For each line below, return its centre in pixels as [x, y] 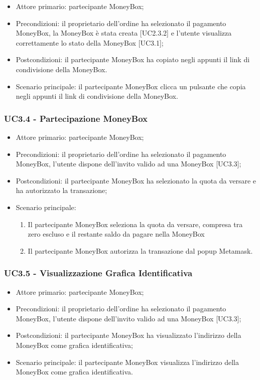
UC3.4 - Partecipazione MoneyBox [76, 118]
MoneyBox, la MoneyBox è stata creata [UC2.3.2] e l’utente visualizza [124, 33]
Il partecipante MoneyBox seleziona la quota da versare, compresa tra [135, 224]
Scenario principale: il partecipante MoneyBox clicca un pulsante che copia [131, 86]
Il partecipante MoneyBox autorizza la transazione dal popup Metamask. [140, 250]
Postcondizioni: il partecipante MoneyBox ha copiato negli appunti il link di [133, 59]
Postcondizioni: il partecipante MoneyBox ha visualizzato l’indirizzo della [128, 335]
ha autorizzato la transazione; [61, 190]
